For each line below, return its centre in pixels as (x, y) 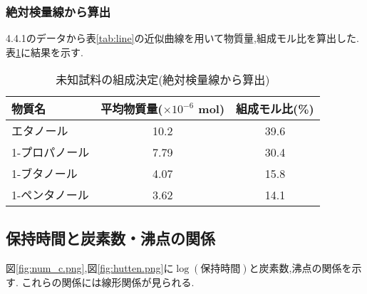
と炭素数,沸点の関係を (300, 267)
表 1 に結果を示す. (45, 52)
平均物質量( (132, 109)
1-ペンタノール (50, 195)
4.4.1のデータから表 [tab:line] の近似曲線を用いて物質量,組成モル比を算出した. (182, 38)
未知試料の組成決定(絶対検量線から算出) (163, 80)
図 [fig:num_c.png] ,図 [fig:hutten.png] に (90, 267)
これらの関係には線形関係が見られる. (108, 282)
